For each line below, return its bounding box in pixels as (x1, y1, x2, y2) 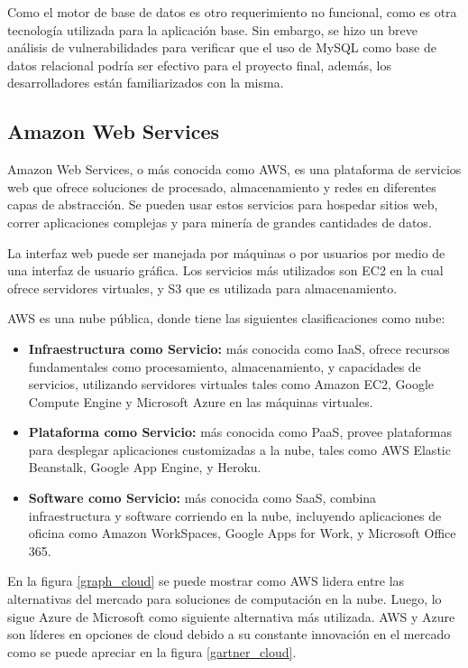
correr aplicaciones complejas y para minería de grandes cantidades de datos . (7, 212, 432, 231)
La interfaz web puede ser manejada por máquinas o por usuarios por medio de (7, 243, 445, 262)
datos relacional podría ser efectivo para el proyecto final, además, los (7, 55, 391, 74)
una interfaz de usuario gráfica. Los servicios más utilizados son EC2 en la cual (7, 261, 444, 280)
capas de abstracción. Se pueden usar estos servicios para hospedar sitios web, (7, 195, 438, 214)
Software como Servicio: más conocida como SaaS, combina (28, 488, 377, 507)
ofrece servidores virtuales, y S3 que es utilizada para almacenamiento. (7, 278, 398, 297)
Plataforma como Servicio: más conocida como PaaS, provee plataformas (28, 422, 452, 441)
